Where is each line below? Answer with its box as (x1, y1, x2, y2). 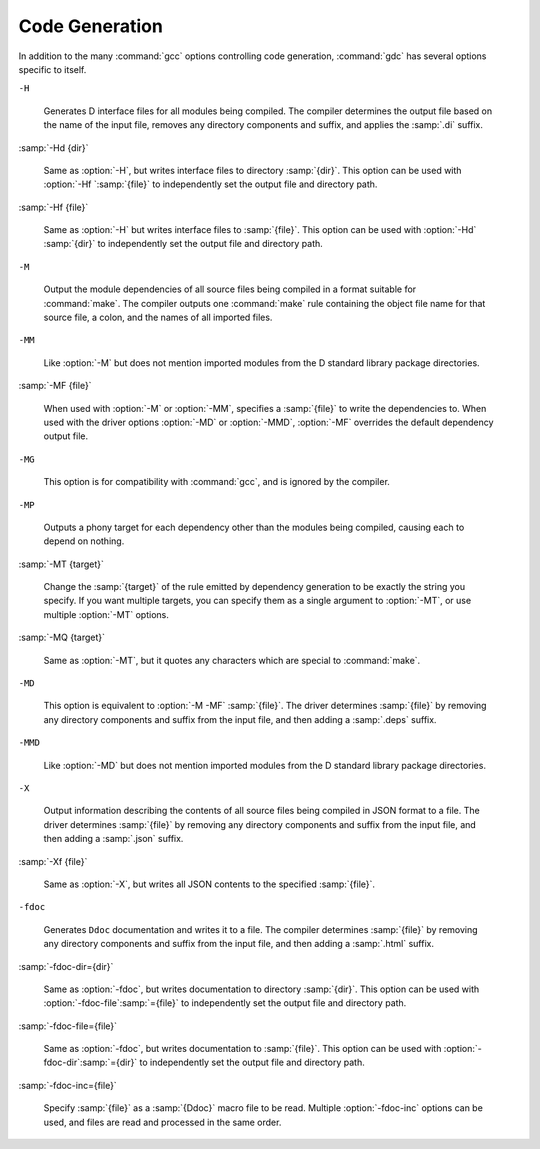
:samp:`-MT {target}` (18, 558, 105, 570)
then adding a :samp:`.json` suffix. (43, 833, 184, 845)
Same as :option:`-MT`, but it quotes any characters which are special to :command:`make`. (43, 654, 421, 666)
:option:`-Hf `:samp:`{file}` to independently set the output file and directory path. (43, 178, 378, 190)
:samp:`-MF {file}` (18, 380, 92, 392)
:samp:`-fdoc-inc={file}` (18, 1079, 117, 1091)
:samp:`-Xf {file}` (18, 855, 88, 867)
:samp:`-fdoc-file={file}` (18, 1020, 118, 1032)
